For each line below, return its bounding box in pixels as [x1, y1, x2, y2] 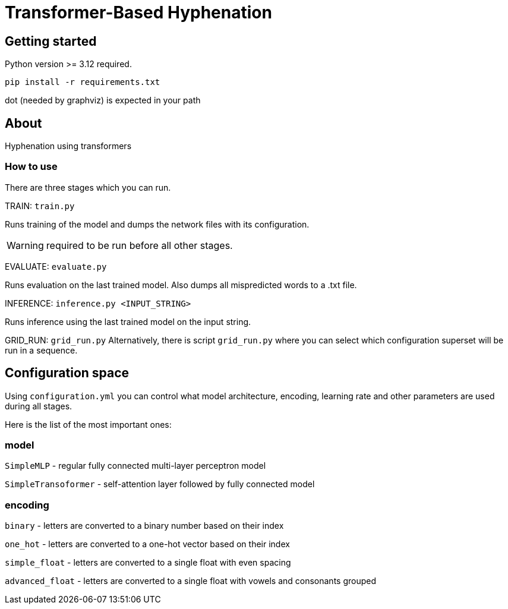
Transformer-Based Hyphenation [5, 2, 272, 23]
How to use [5, 160, 58, 173]
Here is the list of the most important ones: [5, 419, 172, 430]
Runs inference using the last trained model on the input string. [5, 316, 251, 327]
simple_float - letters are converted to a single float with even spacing [5, 557, 291, 568]
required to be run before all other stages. [46, 239, 233, 251]
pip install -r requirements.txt [5, 77, 160, 87]
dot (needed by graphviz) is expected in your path [5, 95, 201, 106]
